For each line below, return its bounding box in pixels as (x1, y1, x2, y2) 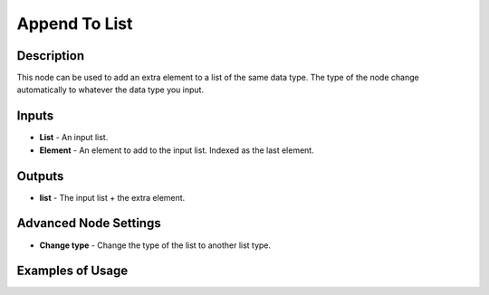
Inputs (16, 109, 54, 124)
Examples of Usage (16, 263, 129, 279)
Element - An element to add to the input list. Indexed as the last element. (39, 145, 314, 156)
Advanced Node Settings (16, 215, 162, 231)
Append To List (16, 14, 133, 33)
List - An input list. (39, 132, 109, 143)
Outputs (16, 168, 64, 184)
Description (16, 48, 85, 63)
